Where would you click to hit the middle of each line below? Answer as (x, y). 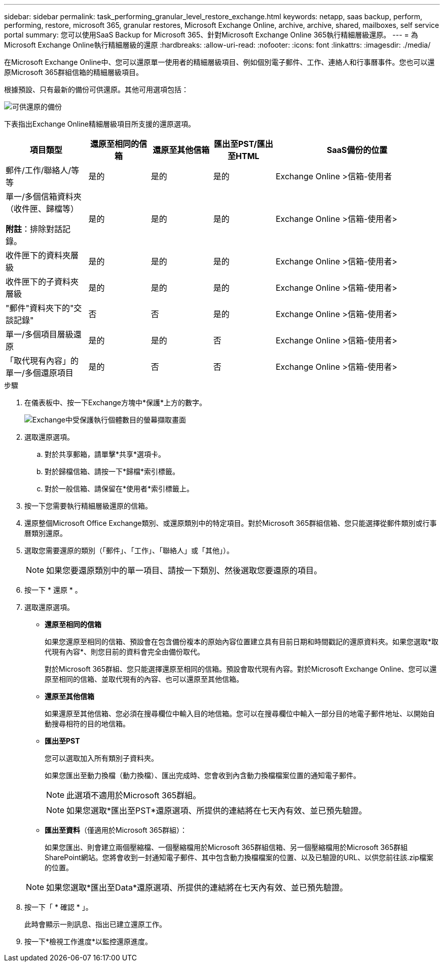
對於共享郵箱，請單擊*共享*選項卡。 (105, 454)
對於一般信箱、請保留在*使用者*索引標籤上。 (119, 489)
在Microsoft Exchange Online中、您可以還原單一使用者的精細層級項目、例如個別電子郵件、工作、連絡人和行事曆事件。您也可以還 (219, 62)
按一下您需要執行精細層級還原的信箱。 (88, 506)
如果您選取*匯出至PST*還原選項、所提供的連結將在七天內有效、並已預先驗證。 (217, 810)
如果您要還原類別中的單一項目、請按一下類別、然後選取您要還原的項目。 (184, 570)
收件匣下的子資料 (38, 282)
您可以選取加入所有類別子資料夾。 (101, 758)
